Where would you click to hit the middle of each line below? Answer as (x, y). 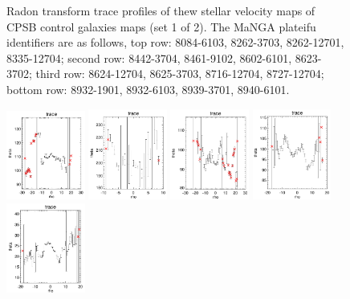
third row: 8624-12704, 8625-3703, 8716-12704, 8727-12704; (180, 74)
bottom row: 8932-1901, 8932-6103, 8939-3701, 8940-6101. (148, 89)
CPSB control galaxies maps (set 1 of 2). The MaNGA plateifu (161, 26)
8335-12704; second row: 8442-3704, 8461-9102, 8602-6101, (149, 57)
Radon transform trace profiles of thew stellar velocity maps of (161, 10)
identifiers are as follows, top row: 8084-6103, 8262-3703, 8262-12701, (175, 42)
